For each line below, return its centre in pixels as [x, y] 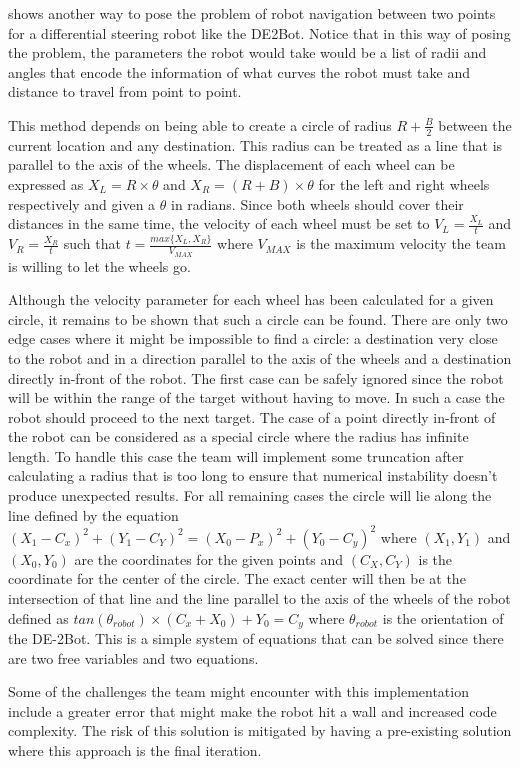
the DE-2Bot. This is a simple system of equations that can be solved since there [256, 638]
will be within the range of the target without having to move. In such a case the [256, 397]
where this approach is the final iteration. [135, 749]
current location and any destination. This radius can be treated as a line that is [255, 144]
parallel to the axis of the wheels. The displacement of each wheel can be [231, 164]
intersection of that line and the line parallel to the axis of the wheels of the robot [259, 597]
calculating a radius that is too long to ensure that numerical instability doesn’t [253, 475]
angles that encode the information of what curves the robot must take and [239, 71]
